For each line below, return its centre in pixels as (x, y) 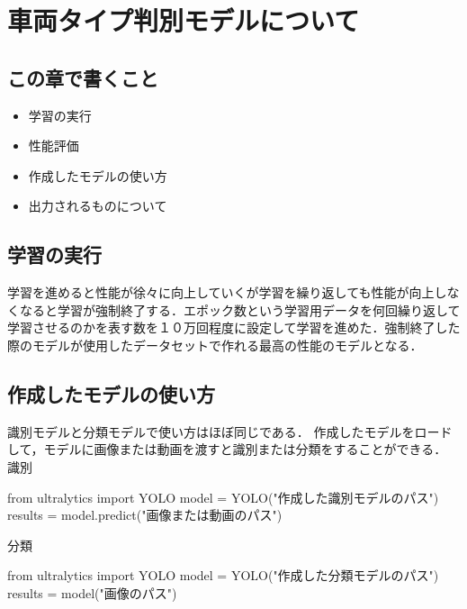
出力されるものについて (98, 206)
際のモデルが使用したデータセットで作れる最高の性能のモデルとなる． (215, 345)
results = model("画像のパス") (92, 592)
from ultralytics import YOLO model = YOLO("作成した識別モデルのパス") (223, 497)
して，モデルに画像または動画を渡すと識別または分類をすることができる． (227, 449)
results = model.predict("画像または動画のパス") (145, 515)
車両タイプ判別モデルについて (184, 20)
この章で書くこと (83, 77)
